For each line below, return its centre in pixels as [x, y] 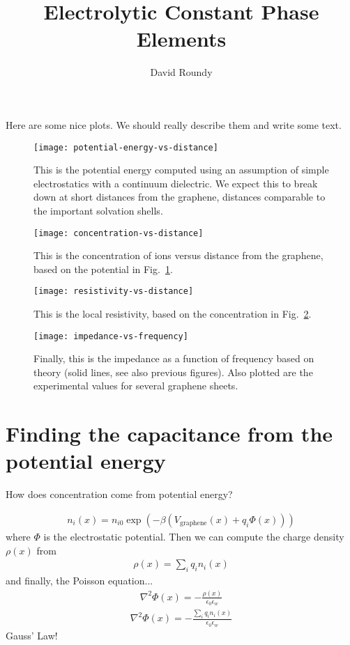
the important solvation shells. [98, 210]
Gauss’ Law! [32, 635]
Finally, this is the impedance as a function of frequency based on [174, 358]
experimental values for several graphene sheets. [136, 386]
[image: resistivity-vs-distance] [114, 292]
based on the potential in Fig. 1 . [103, 269]
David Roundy [181, 72]
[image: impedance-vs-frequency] [111, 336]
